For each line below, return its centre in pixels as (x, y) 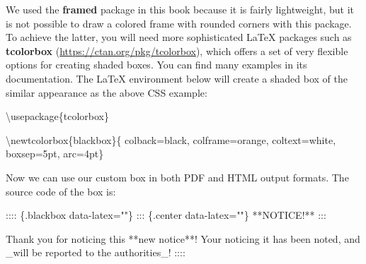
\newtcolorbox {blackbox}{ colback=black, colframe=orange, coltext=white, (171, 139)
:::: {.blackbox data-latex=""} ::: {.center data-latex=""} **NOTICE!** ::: (166, 215)
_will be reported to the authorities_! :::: (96, 252)
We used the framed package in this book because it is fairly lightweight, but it (180, 9)
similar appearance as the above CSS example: (107, 92)
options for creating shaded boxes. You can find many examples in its (156, 65)
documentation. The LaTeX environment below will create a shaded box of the (177, 78)
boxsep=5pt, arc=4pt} (55, 154)
